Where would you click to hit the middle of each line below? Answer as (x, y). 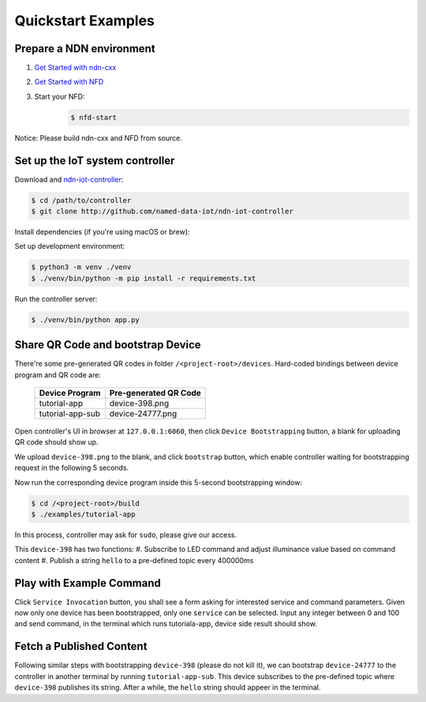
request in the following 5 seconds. (72, 468)
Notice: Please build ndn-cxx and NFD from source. (99, 137)
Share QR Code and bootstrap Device (108, 345)
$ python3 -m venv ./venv (81, 267)
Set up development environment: (70, 246)
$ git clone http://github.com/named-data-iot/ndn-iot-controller (162, 212)
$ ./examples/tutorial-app (83, 514)
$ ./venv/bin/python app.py (85, 319)
